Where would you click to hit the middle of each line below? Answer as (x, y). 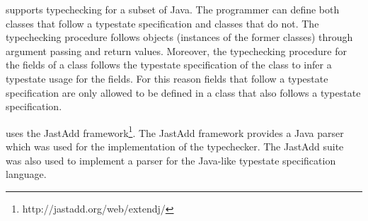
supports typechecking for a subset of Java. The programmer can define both (173, 9)
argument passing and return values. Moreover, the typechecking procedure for (177, 50)
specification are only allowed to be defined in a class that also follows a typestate (183, 92)
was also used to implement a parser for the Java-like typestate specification (171, 160)
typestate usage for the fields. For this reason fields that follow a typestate (167, 78)
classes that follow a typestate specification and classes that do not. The (162, 23)
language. (26, 174)
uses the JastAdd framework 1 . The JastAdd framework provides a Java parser (175, 131)
